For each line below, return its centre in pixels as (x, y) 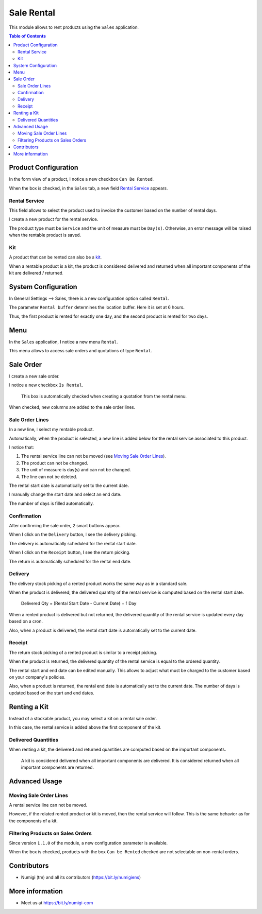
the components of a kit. (33, 821)
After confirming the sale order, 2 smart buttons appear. (65, 525)
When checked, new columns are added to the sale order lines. (72, 407)
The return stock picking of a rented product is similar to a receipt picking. (83, 652)
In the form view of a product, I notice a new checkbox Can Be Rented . (81, 179)
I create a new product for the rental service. (54, 219)
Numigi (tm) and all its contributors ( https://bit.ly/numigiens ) (81, 878)
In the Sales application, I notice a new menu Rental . (64, 342)
